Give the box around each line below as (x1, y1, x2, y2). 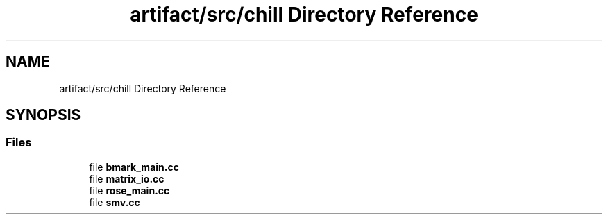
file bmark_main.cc (89, 160, 179, 173)
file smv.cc (89, 196, 140, 208)
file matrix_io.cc (89, 172, 164, 185)
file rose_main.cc (89, 184, 170, 196)
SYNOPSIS (6, 106, 81, 124)
